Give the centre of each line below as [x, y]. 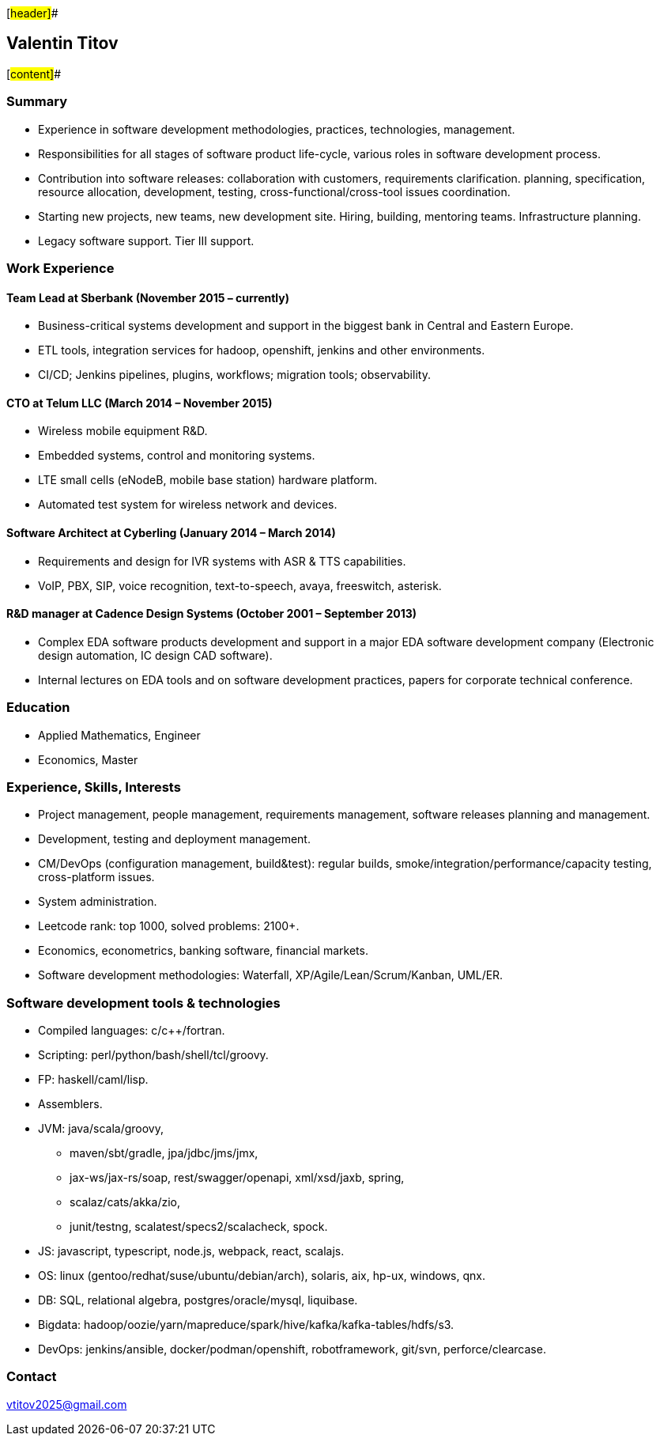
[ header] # [32, 13]
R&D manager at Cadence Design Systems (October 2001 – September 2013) [212, 614]
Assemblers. [70, 1104]
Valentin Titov [62, 44]
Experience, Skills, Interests [94, 787]
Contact [32, 1377]
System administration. [98, 902]
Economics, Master [88, 759]
